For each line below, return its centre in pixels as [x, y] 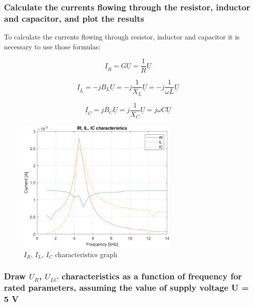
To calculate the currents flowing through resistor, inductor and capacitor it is [122, 37]
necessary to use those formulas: [52, 46]
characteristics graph [86, 254]
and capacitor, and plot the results [74, 18]
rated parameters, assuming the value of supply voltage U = [127, 287]
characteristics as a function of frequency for [152, 276]
